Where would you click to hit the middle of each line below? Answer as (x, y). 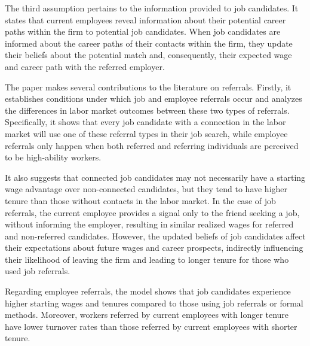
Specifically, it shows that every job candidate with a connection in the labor (145, 122)
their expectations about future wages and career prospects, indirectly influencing (154, 248)
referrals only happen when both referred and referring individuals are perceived (152, 145)
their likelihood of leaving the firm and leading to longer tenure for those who (147, 259)
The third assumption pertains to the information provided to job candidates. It (152, 8)
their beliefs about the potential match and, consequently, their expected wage (148, 55)
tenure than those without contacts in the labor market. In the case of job (140, 200)
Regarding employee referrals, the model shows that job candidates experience (148, 291)
